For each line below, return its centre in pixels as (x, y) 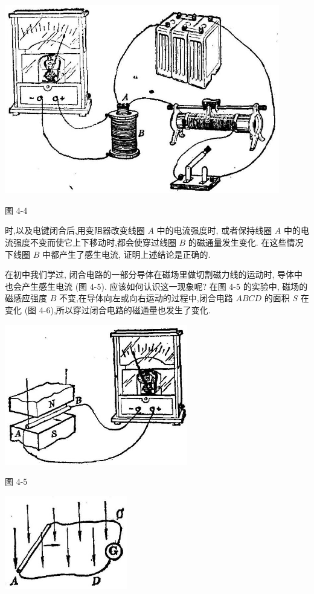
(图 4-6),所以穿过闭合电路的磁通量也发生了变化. (117, 310)
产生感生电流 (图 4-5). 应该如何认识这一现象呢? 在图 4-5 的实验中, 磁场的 (165, 286)
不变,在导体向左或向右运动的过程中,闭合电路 (146, 298)
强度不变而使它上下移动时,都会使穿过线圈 (95, 242)
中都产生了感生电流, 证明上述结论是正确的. (126, 254)
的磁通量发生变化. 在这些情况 (246, 242)
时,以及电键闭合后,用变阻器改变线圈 (75, 230)
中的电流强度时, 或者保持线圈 (214, 230)
